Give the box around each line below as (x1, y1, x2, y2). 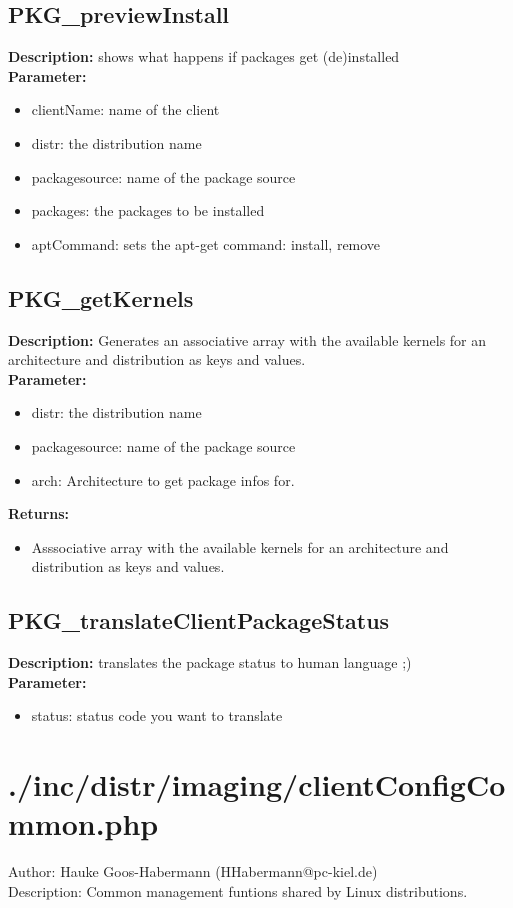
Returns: (8, 503, 70, 524)
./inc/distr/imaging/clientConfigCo (8, 764, 506, 805)
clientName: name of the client (31, 99, 220, 120)
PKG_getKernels (8, 282, 194, 313)
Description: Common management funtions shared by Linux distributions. (8, 880, 468, 901)
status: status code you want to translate (31, 705, 283, 726)
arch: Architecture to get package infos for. (31, 469, 295, 490)
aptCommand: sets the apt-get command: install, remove (31, 233, 381, 254)
